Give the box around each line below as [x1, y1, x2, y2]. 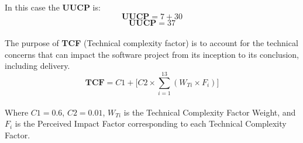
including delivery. [5, 60, 70, 72]
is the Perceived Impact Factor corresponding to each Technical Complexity [15, 117, 287, 130]
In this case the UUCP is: [5, 1, 101, 13]
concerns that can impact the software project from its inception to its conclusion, [5, 48, 299, 60]
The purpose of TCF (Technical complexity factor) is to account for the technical [5, 37, 298, 49]
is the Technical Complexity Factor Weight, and [123, 106, 296, 118]
